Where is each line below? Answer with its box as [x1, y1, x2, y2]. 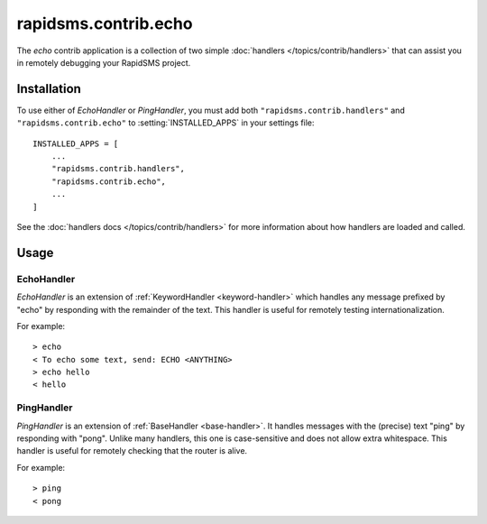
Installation [16, 81, 81, 97]
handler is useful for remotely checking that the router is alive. [16, 446, 248, 456]
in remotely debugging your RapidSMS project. [16, 57, 191, 68]
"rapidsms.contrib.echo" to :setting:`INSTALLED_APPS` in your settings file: [16, 117, 315, 128]
